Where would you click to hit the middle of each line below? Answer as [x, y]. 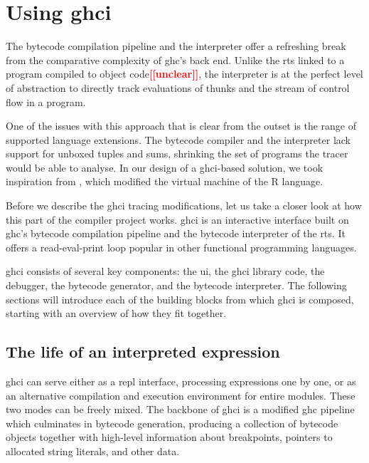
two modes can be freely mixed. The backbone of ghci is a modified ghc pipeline [180, 409]
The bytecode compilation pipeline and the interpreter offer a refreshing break [176, 46]
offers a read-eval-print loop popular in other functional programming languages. [181, 247]
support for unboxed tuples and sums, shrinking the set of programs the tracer [177, 154]
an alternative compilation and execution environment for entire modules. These [181, 395]
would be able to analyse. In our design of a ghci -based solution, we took [165, 167]
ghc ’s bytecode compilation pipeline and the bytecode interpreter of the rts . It [176, 233]
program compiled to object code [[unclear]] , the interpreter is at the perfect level [184, 74]
